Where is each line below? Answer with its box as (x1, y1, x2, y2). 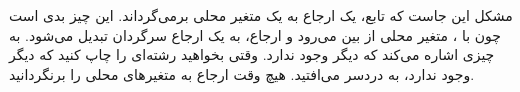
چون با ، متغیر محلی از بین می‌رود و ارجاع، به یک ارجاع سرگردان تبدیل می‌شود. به (9, 24, 501, 45)
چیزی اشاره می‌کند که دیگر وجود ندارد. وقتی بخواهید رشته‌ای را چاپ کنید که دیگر (9, 44, 495, 65)
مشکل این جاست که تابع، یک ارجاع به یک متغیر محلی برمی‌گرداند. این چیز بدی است (9, 5, 513, 26)
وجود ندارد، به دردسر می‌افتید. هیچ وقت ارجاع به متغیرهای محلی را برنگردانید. (9, 63, 475, 84)
